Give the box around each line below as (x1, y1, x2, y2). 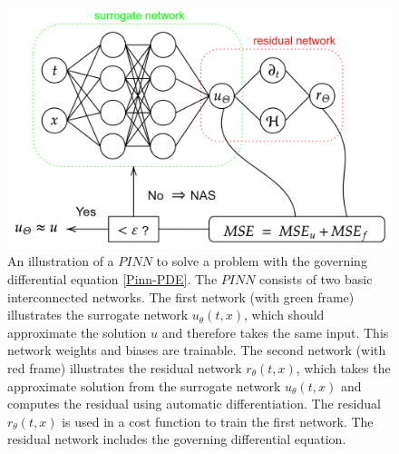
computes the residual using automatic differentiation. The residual (7, 394, 381, 413)
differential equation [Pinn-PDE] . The (7, 270, 218, 289)
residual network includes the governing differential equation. (7, 429, 346, 449)
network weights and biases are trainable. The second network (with (7, 340, 386, 360)
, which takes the (296, 358, 391, 377)
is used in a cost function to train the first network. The (62, 411, 374, 430)
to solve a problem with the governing (156, 252, 367, 271)
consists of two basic (259, 270, 373, 289)
